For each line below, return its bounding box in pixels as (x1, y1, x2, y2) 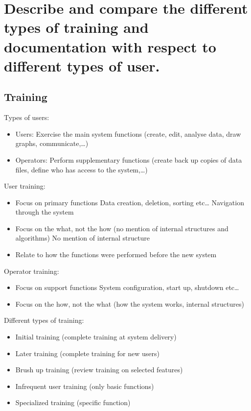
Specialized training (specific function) (15, 397, 131, 408)
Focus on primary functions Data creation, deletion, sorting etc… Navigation (15, 197, 244, 207)
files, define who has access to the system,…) (15, 164, 148, 174)
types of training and (4, 17, 149, 37)
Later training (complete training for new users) (15, 348, 160, 358)
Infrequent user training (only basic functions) (15, 381, 154, 391)
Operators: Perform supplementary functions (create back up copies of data (15, 154, 242, 165)
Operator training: (4, 266, 59, 276)
